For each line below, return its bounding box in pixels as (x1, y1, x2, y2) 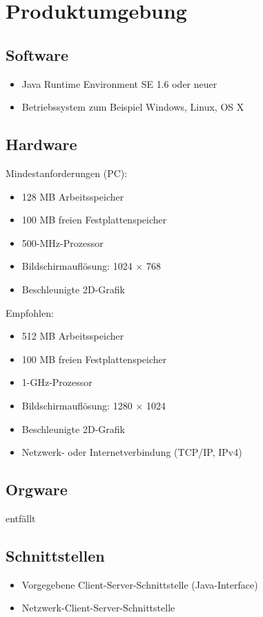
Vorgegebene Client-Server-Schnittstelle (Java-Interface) (21, 577, 258, 591)
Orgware (6, 479, 68, 500)
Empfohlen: (6, 305, 54, 320)
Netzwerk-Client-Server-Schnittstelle (21, 600, 175, 615)
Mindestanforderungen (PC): (6, 165, 128, 180)
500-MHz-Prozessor (21, 235, 104, 250)
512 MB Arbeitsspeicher (21, 329, 124, 343)
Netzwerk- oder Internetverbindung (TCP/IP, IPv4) (21, 445, 242, 459)
